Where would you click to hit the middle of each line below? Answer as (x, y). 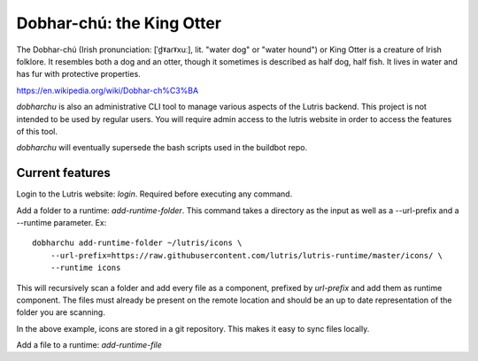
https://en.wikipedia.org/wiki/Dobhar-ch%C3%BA (108, 90)
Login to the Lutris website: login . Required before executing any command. (154, 194)
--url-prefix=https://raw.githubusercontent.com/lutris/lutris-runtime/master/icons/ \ (246, 255)
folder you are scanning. (61, 312)
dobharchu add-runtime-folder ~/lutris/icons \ (137, 243)
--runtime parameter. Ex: (62, 222)
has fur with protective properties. (78, 74)
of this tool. (37, 131)
